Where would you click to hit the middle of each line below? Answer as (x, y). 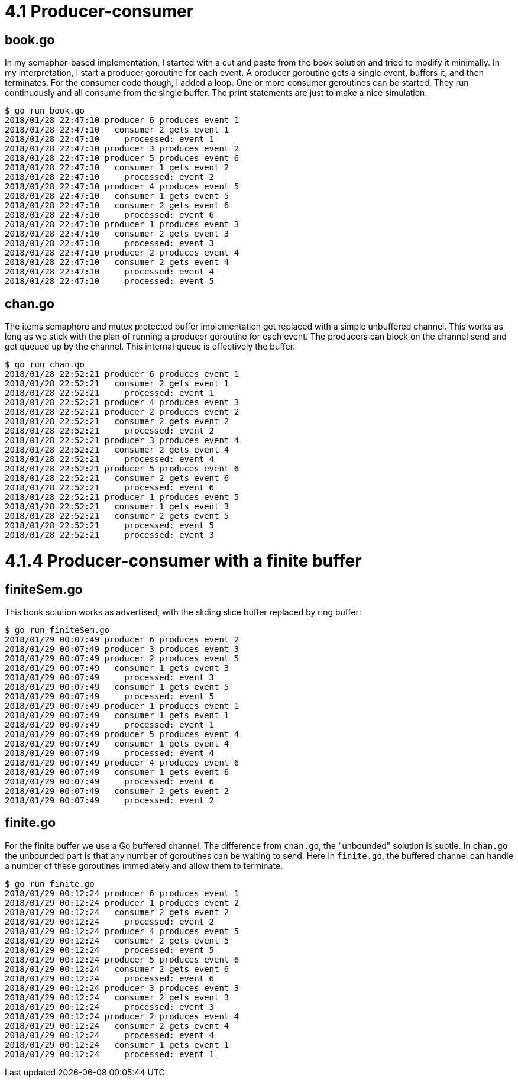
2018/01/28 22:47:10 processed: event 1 (110, 139)
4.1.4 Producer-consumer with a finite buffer (183, 561)
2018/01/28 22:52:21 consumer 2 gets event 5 (117, 516)
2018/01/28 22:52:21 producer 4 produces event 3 (122, 403)
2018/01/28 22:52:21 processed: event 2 (110, 431)
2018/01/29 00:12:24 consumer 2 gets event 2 (117, 912)
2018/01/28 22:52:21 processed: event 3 (110, 535)
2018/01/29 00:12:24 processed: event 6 (110, 978)
